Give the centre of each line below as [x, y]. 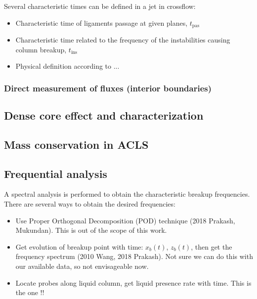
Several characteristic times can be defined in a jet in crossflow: [100, 6]
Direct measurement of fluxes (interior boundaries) [108, 88]
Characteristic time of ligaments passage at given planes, [102, 22]
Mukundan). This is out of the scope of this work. [91, 230]
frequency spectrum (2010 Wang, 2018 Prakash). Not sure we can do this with [134, 256]
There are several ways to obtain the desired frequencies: [90, 204]
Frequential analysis [56, 173]
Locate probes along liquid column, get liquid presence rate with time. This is [133, 282]
